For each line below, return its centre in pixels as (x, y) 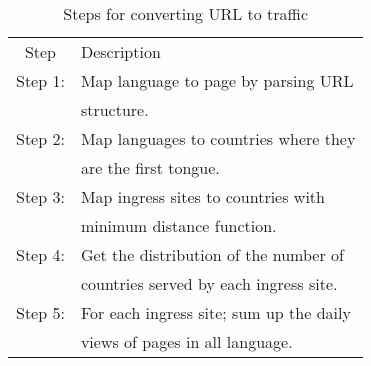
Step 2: (40, 138)
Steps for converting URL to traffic (186, 13)
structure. (114, 109)
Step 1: (40, 80)
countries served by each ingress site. (209, 283)
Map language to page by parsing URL (217, 80)
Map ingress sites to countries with (202, 196)
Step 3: (40, 196)
